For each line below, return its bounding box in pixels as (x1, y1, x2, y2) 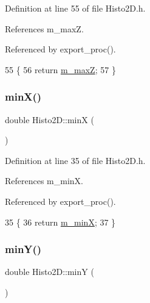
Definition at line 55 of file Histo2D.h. (5, 2, 146, 14)
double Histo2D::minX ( (5, 113, 94, 126)
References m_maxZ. (5, 22, 84, 35)
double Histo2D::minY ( (5, 265, 94, 278)
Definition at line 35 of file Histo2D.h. (5, 154, 146, 166)
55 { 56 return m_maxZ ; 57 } (5, 63, 116, 76)
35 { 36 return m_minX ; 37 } (5, 215, 116, 228)
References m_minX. (5, 174, 84, 187)
